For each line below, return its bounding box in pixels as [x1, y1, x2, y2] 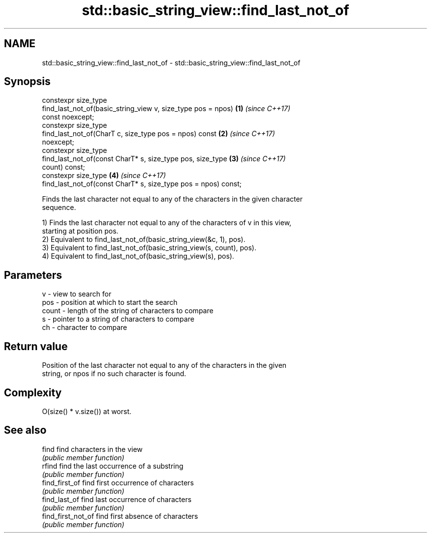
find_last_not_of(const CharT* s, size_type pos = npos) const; [42, 179, 242, 188]
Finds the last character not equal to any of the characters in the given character [42, 195, 303, 204]
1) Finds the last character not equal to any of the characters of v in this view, [42, 218, 292, 227]
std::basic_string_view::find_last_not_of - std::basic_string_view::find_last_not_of [42, 58, 301, 67]
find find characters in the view [42, 445, 143, 453]
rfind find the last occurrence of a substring [42, 461, 184, 470]
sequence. [42, 203, 76, 212]
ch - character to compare [42, 323, 127, 332]
